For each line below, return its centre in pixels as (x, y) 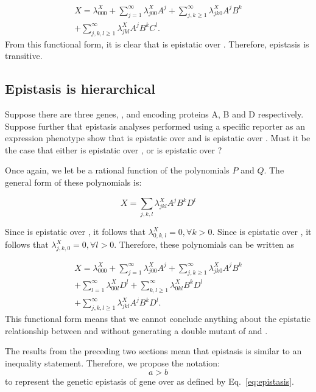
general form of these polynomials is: (73, 182)
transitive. (24, 56)
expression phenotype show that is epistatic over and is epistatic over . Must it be (158, 138)
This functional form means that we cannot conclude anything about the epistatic (158, 319)
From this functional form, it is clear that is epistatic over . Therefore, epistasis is (157, 44)
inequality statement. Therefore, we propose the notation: (112, 362)
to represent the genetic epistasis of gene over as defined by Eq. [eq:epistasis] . (149, 381)
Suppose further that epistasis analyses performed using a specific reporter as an (155, 126)
